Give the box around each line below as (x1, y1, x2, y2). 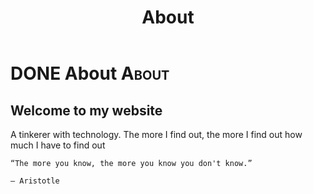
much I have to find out (10, 139, 106, 151)
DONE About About (10, 62, 170, 85)
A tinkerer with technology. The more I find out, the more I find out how (10, 129, 303, 140)
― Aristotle (10, 176, 60, 186)
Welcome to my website (10, 102, 163, 119)
